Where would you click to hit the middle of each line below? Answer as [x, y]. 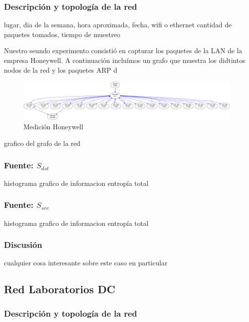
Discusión [23, 245]
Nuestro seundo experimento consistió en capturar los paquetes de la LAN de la [123, 50]
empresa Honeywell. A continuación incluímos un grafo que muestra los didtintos [125, 60]
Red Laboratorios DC [60, 289]
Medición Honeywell [53, 127]
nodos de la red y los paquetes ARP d [61, 70]
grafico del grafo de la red [42, 143]
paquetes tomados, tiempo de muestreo [62, 34]
